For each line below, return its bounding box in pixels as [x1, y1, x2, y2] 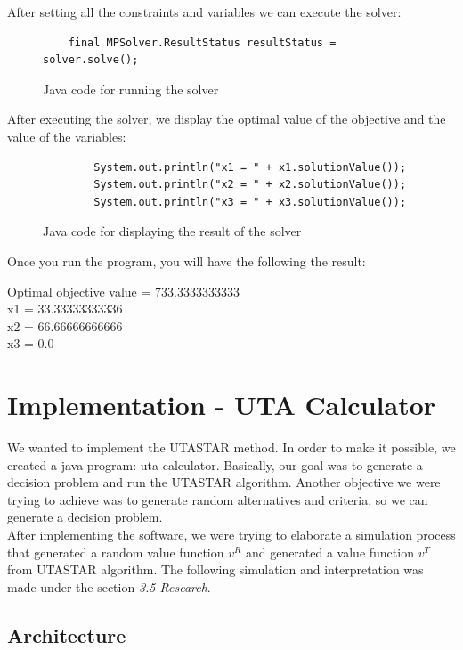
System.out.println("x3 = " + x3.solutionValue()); [93, 195, 407, 208]
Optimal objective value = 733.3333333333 [7, 281, 240, 300]
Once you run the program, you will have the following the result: [7, 251, 366, 270]
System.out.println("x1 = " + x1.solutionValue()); [93, 160, 407, 174]
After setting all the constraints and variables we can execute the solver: [7, 3, 402, 20]
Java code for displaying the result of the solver [43, 222, 302, 240]
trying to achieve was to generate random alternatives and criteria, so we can [7, 490, 428, 508]
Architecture [7, 621, 126, 648]
